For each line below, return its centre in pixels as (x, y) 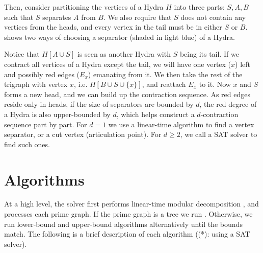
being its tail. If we (209, 54)
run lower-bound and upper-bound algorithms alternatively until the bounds (123, 224)
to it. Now (215, 84)
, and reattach (164, 84)
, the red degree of (228, 104)
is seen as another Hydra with (124, 54)
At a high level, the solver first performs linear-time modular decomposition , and (131, 204)
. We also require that (137, 17)
